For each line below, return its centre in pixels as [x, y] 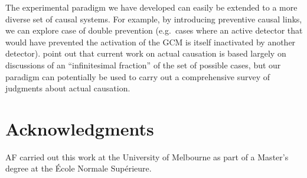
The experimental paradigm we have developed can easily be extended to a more [151, 7]
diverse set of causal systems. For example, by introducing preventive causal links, [154, 19]
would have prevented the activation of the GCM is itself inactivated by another [151, 42]
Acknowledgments [80, 128]
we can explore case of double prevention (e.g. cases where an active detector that [154, 30]
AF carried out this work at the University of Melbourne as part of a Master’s [147, 156]
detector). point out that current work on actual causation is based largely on [146, 53]
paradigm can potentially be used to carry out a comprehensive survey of [138, 76]
